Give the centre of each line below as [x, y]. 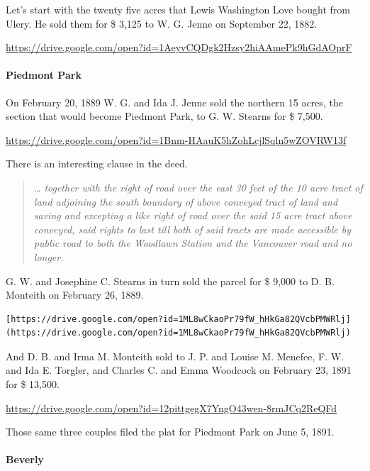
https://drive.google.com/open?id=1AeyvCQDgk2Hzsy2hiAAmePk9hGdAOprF [179, 47]
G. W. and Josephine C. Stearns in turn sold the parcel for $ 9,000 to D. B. [170, 281]
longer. [49, 256]
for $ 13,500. [33, 384]
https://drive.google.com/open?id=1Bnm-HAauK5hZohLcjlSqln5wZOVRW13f [176, 139]
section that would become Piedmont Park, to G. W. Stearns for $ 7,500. [164, 116]
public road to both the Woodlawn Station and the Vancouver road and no [193, 243]
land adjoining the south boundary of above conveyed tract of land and [186, 201]
